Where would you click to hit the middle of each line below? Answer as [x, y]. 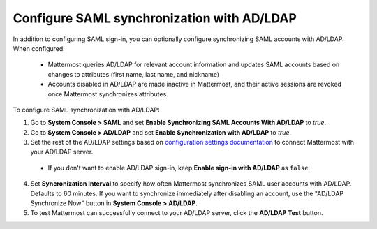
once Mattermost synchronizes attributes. [108, 94]
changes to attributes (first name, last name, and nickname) [134, 74]
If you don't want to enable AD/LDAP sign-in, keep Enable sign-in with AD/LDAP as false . [179, 168]
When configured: [39, 48]
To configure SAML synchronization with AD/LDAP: [86, 110]
